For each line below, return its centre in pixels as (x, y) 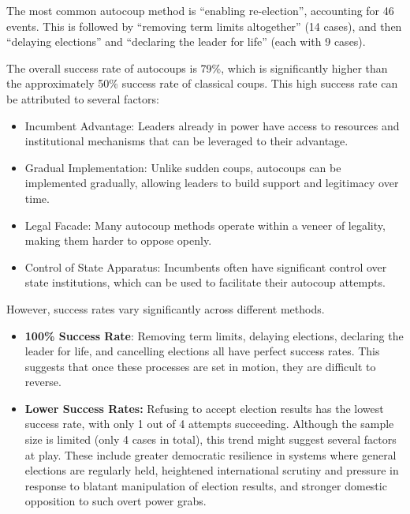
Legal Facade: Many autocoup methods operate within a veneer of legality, (205, 225)
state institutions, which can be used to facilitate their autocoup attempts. (205, 282)
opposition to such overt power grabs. (116, 501)
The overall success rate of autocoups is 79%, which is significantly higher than (197, 68)
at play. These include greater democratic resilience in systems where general (211, 454)
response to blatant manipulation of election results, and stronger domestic (206, 485)
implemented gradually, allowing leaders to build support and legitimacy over (212, 183)
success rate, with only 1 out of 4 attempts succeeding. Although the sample (209, 424)
